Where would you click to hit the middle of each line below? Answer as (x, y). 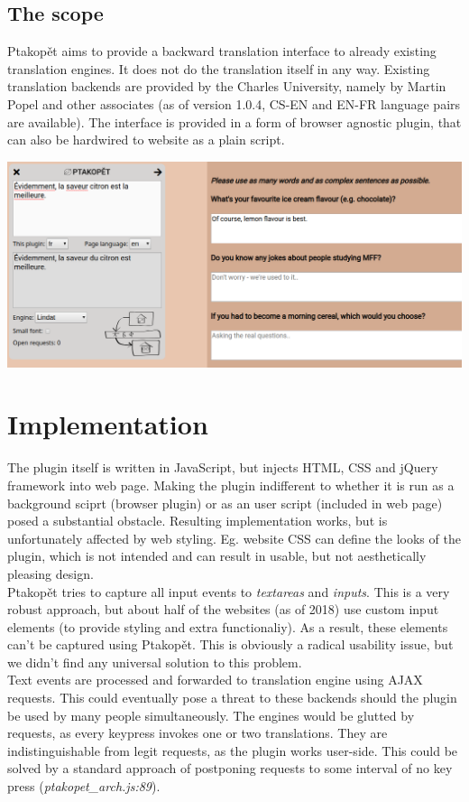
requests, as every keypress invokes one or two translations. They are (198, 733)
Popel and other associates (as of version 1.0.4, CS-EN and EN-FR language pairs (234, 103)
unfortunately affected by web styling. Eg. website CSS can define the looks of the (234, 538)
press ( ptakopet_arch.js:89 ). (84, 786)
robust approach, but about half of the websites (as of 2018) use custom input (223, 609)
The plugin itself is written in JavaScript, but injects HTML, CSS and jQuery (223, 467)
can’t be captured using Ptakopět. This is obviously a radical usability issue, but (230, 644)
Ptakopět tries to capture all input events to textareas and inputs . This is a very (229, 591)
